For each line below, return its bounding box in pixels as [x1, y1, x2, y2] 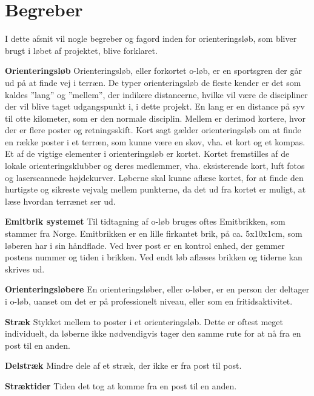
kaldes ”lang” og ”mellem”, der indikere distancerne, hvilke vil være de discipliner [5, 88, 308, 101]
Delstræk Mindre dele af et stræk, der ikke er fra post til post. [5, 359, 242, 372]
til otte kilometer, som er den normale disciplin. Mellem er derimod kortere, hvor [5, 111, 306, 124]
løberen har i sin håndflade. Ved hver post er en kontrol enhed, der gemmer [5, 239, 285, 251]
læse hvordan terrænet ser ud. [5, 194, 116, 207]
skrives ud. [5, 262, 45, 275]
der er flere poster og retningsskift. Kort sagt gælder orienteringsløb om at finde [5, 124, 301, 136]
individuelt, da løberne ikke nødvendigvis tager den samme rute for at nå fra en [5, 327, 301, 340]
